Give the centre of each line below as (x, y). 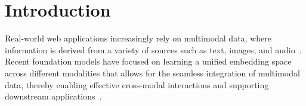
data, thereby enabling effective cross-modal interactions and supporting (137, 84)
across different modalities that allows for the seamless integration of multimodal (152, 73)
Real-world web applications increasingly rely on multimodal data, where (138, 38)
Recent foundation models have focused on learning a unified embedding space (148, 61)
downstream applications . (53, 96)
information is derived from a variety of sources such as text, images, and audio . (153, 49)
